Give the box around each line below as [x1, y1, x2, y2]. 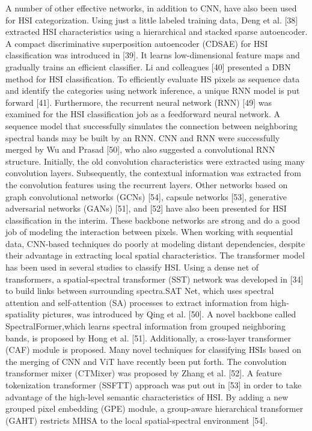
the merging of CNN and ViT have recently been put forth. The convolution [5, 355, 287, 367]
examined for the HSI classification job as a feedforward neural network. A [5, 108, 280, 120]
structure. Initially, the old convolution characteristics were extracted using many [5, 154, 305, 167]
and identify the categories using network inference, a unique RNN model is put [5, 84, 300, 97]
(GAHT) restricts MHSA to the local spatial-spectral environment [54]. [5, 414, 268, 426]
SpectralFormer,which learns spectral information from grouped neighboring [5, 320, 286, 332]
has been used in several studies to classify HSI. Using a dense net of [5, 261, 259, 274]
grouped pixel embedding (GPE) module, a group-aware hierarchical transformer [5, 402, 304, 415]
